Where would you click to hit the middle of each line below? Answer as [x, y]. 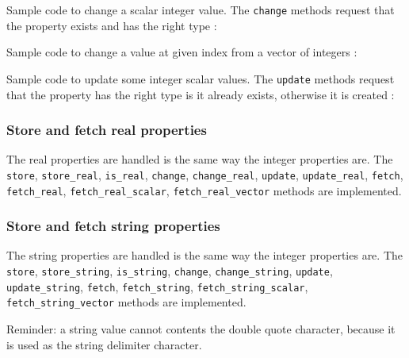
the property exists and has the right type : [112, 25]
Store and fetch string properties [113, 226]
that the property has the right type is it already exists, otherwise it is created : [201, 94]
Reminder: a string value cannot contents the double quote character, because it [201, 329]
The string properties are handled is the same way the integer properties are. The [204, 255]
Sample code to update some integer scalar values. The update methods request [201, 78]
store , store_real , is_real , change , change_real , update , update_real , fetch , [205, 174]
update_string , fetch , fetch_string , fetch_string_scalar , [157, 286]
